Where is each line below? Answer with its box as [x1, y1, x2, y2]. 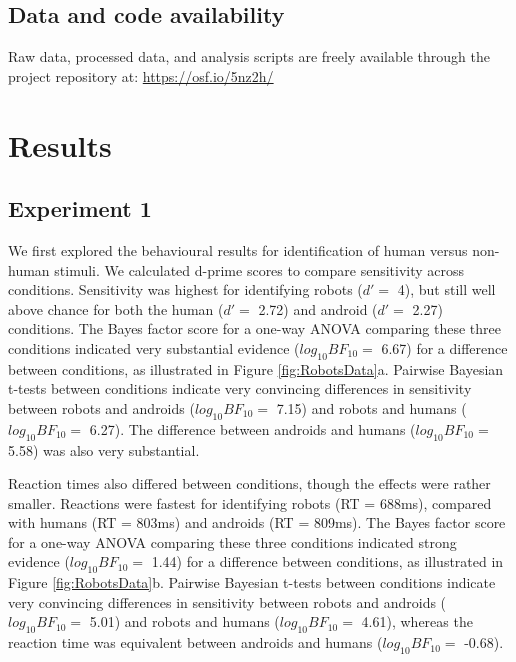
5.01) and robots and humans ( [89, 611, 280, 632]
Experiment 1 [8, 193, 152, 224]
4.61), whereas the [361, 611, 473, 632]
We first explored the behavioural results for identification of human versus [8, 239, 468, 260]
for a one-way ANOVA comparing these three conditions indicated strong [8, 531, 457, 552]
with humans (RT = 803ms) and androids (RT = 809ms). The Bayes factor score [8, 512, 506, 533]
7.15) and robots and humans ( [276, 397, 467, 418]
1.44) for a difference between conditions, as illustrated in [151, 551, 504, 572]
